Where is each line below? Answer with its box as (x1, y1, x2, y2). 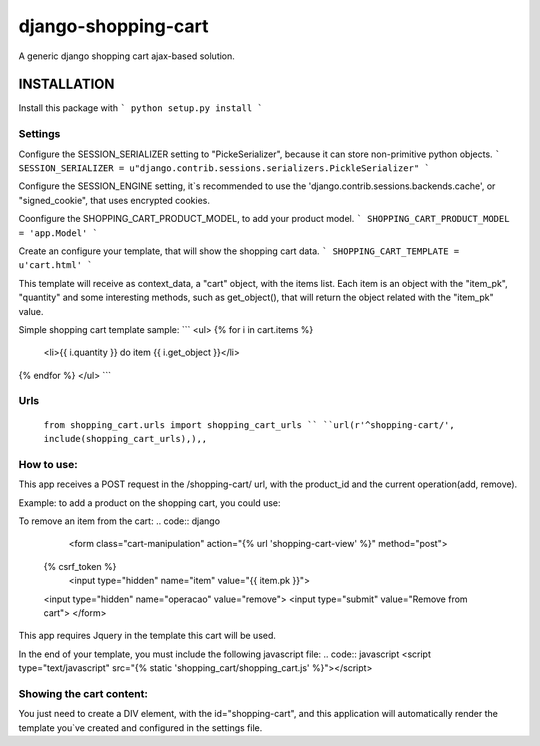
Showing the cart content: (18, 686, 149, 700)
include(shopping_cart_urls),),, (43, 433, 208, 445)
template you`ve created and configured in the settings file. (18, 721, 263, 734)
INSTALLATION (18, 76, 115, 93)
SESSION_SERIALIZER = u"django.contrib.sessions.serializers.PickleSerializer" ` (18, 162, 430, 174)
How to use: (18, 457, 79, 471)
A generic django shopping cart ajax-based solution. (18, 50, 235, 62)
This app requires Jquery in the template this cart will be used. (18, 630, 277, 642)
